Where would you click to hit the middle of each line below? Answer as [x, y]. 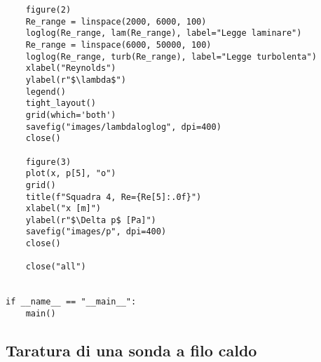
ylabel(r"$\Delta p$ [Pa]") [91, 220]
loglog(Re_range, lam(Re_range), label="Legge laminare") [164, 33]
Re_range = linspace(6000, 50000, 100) [118, 45]
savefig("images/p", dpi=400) [96, 232]
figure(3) [48, 162]
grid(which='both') [71, 115]
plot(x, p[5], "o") [71, 174]
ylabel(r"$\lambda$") [76, 80]
